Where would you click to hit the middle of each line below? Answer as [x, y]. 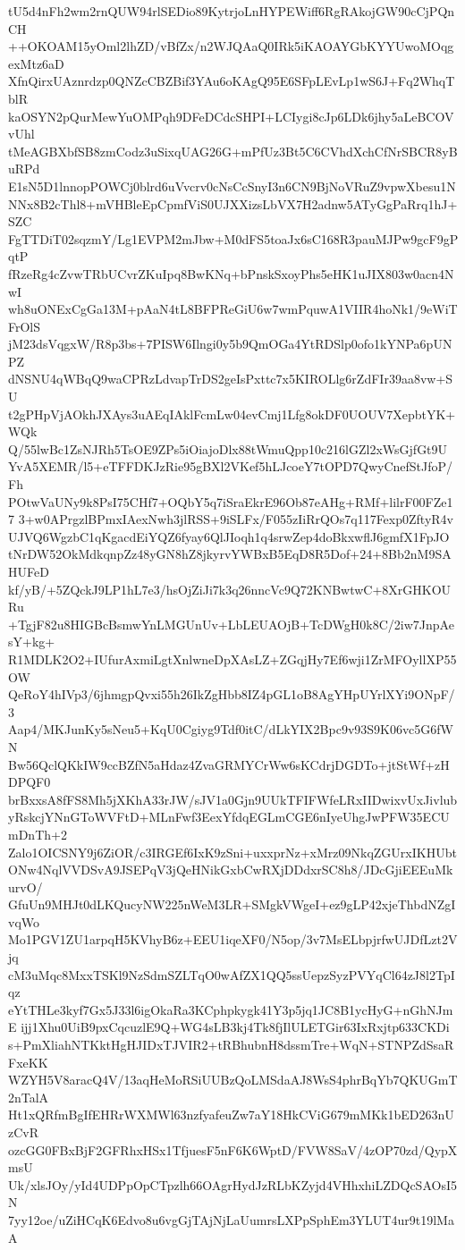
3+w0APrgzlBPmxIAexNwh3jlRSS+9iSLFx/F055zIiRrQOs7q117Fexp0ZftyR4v [236, 519]
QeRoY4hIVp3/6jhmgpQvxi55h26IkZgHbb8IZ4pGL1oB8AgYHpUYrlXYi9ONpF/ [232, 694]
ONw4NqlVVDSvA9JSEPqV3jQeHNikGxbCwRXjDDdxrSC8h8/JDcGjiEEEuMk [231, 870]
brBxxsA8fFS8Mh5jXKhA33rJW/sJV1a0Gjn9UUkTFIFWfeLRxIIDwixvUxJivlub [233, 799]
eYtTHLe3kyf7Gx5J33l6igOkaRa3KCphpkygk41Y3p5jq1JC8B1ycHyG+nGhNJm [231, 1009]
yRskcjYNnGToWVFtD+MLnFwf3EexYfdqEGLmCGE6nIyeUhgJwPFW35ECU [229, 817]
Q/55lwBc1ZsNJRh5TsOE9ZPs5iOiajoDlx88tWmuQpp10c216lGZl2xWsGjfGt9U [228, 448]
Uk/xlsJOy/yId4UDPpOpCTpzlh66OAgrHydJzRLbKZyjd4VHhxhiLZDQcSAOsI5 [232, 1184]
